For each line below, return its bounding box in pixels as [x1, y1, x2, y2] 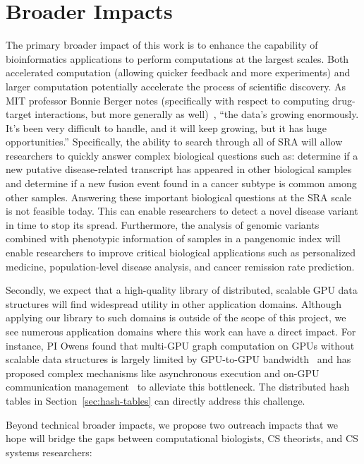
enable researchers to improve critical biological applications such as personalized [6, 245, 356, 260]
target [6, 107, 32, 121]
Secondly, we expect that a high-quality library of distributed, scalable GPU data [6, 282, 358, 297]
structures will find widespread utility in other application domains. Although [6, 296, 342, 311]
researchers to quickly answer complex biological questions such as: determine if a [6, 148, 358, 162]
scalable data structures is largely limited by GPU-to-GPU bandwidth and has [6, 352, 351, 367]
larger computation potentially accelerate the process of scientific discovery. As [6, 78, 346, 93]
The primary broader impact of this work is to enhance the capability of [6, 37, 318, 52]
